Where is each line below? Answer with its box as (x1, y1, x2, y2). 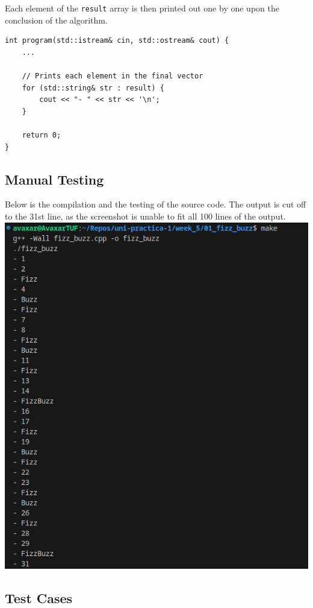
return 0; (22, 131, 61, 139)
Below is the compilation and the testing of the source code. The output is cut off (5, 198, 306, 211)
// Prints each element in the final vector (22, 72, 203, 81)
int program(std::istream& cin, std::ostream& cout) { (5, 36, 229, 45)
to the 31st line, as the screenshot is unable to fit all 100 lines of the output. (5, 209, 286, 222)
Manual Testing (5, 169, 104, 188)
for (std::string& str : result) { (22, 83, 164, 92)
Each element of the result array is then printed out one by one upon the (5, 2, 279, 14)
